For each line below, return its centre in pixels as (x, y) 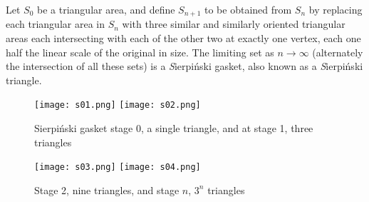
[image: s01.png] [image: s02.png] (118, 105)
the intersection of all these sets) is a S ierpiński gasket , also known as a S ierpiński (184, 66)
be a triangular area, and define (106, 9)
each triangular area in (55, 24)
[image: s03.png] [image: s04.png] (118, 167)
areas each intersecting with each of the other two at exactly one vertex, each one (183, 38)
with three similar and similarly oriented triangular (234, 24)
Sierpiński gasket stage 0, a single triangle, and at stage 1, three (174, 128)
